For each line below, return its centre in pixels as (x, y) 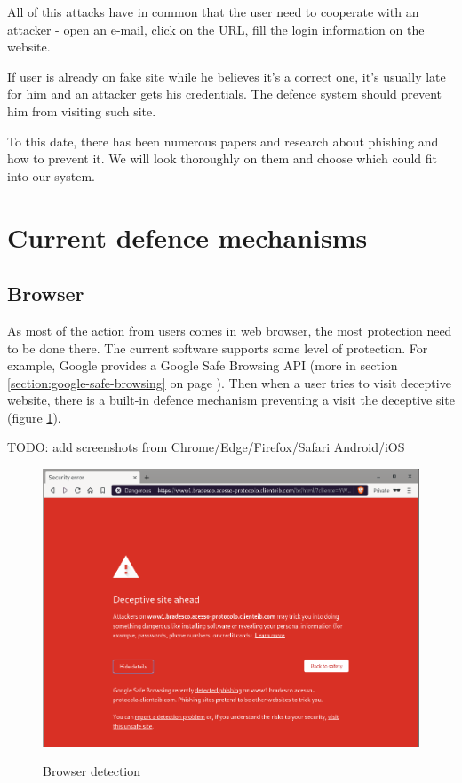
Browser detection (92, 771)
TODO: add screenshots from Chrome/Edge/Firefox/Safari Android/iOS (206, 447)
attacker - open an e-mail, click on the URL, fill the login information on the (216, 29)
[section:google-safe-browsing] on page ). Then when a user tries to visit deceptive (229, 382)
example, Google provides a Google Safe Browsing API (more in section (203, 365)
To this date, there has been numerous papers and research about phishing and (223, 141)
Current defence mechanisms (187, 237)
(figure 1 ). (34, 417)
